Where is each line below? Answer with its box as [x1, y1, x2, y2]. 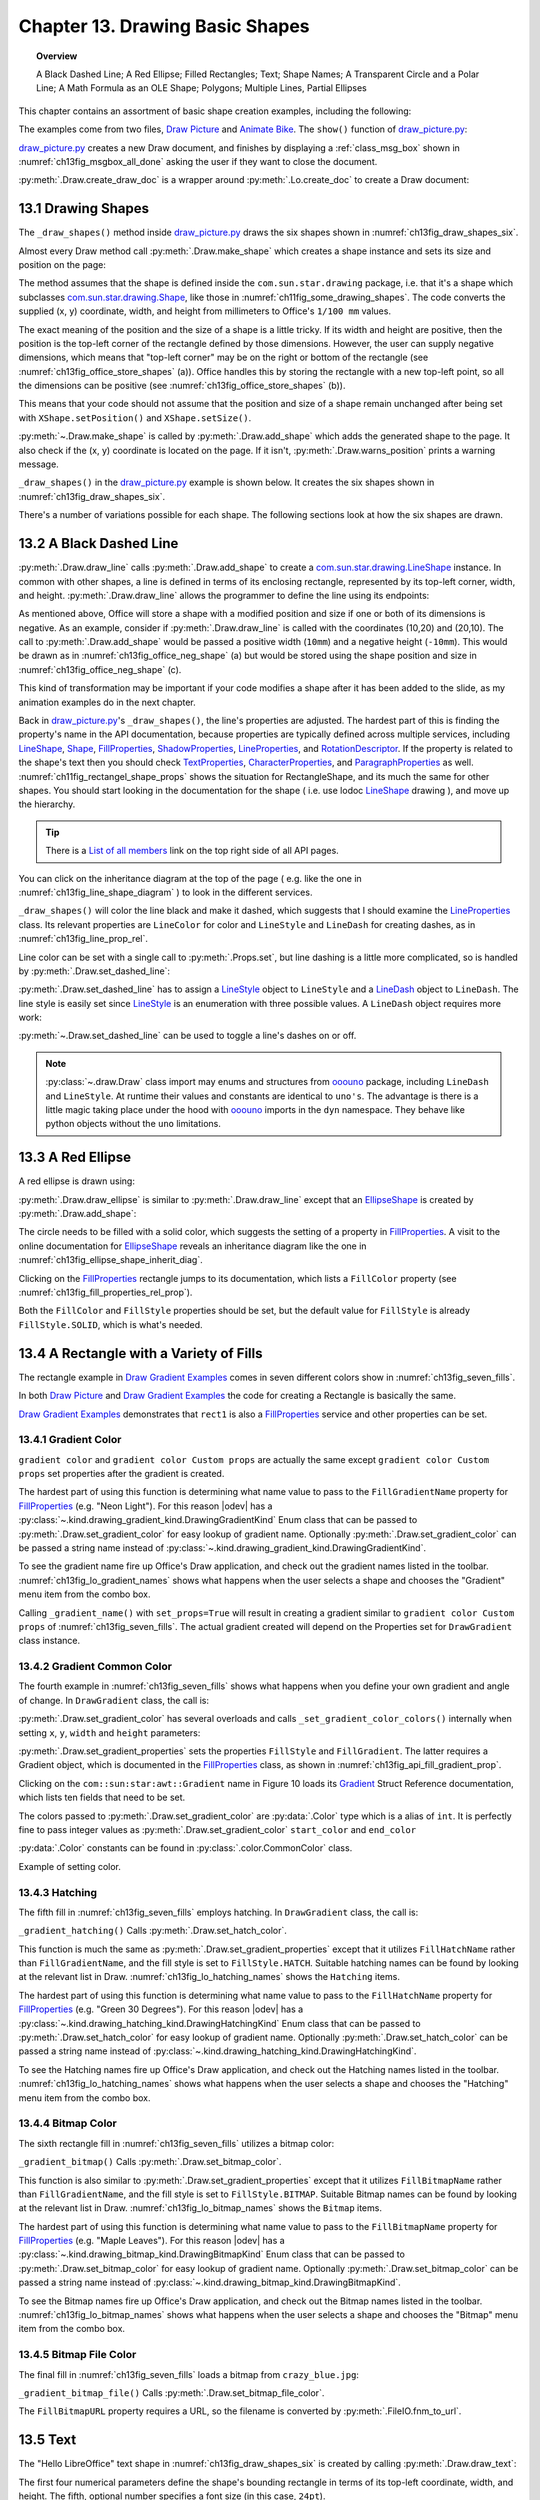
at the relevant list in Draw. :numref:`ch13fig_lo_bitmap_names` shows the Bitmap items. [18, 2202, 382, 2214]
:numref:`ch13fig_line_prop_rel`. [18, 933, 149, 945]
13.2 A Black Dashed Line [18, 535, 179, 552]
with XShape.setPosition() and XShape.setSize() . [18, 411, 252, 424]
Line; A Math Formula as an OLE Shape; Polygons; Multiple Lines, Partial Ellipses [36, 82, 367, 94]
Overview [36, 50, 78, 62]
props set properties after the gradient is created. [18, 1468, 225, 1480]
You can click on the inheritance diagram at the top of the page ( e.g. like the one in [18, 872, 362, 884]
